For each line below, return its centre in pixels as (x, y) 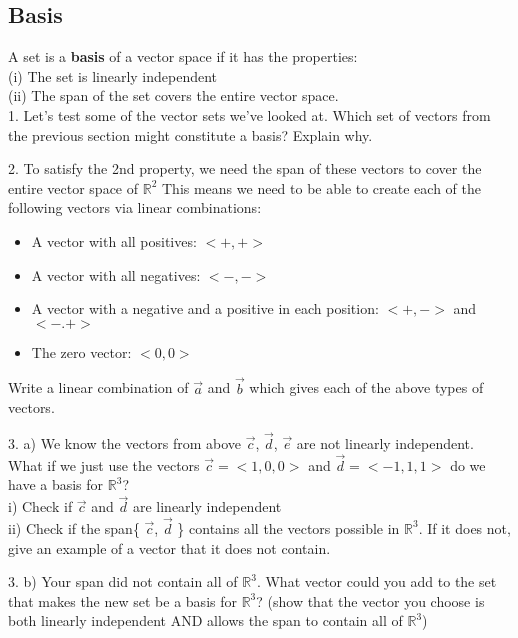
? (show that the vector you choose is (370, 600)
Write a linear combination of (98, 387)
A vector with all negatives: (116, 274)
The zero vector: (81, 351)
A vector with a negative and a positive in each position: (205, 308)
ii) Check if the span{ (74, 527)
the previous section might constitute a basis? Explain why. (190, 134)
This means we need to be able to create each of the (321, 187)
